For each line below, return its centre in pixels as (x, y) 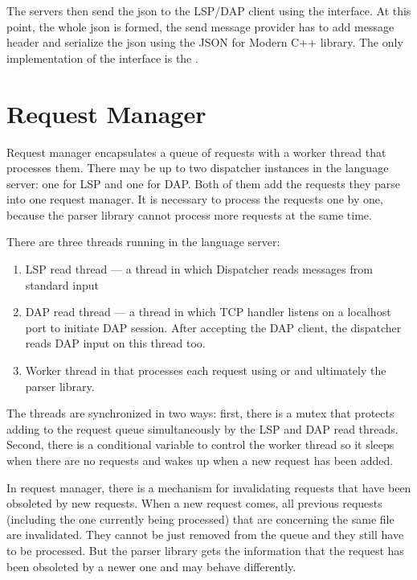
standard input (62, 284)
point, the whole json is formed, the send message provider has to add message (200, 26)
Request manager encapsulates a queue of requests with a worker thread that (196, 152)
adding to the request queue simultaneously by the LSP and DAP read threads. (202, 428)
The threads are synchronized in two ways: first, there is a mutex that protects (200, 413)
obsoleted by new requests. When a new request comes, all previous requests (194, 503)
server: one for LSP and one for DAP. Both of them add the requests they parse (203, 183)
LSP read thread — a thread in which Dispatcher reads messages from (199, 269)
